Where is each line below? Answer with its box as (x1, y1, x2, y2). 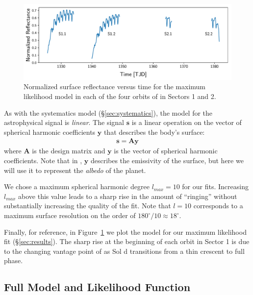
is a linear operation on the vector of (131, 117, 242, 127)
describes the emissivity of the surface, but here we (90, 155, 244, 166)
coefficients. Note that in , (4, 155, 82, 166)
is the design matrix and (32, 146, 105, 156)
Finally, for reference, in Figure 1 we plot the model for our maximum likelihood (4, 226, 247, 237)
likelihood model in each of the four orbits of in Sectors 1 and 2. (24, 91, 216, 101)
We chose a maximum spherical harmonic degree (4, 181, 150, 192)
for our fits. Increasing (182, 181, 249, 192)
